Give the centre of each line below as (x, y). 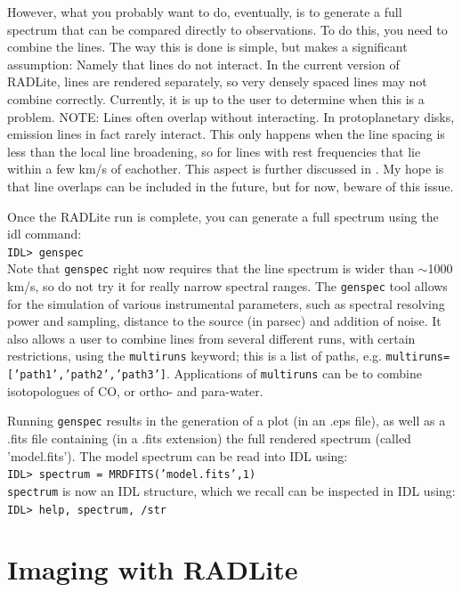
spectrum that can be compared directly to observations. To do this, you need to (227, 29)
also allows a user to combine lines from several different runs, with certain (211, 338)
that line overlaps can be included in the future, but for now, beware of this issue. (231, 186)
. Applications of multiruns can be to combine (294, 373)
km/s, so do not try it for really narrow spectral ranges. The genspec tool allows (227, 286)
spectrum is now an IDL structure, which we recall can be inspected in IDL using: (231, 490)
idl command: (45, 234)
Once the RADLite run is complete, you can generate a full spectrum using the (223, 216)
